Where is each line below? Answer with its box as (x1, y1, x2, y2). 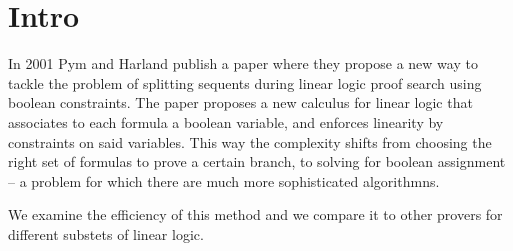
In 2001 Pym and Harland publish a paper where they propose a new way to (8, 53, 478, 74)
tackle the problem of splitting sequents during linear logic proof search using (8, 72, 482, 93)
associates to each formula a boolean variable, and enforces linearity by (8, 111, 444, 132)
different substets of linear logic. (8, 223, 204, 244)
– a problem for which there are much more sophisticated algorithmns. (8, 170, 440, 191)
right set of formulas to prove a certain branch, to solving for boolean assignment (8, 151, 506, 172)
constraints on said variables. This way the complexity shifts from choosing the (8, 131, 492, 152)
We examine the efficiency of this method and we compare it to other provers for (8, 204, 503, 225)
